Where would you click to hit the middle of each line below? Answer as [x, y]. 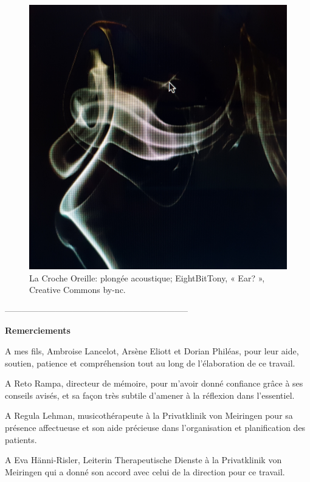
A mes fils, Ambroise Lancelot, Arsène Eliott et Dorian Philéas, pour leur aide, [152, 351]
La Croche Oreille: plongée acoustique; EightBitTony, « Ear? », [147, 277]
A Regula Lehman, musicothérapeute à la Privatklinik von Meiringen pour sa [149, 415]
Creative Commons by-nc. [77, 290]
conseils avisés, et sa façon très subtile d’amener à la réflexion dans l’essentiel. [150, 395]
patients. [21, 439]
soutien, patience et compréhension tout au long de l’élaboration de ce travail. [150, 363]
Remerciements [38, 330]
